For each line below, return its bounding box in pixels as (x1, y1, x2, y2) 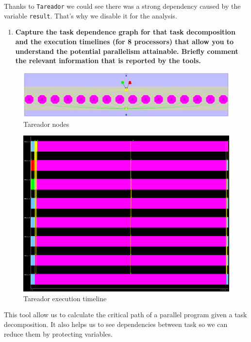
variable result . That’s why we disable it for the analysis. (4, 10, 177, 20)
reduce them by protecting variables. (4, 328, 113, 339)
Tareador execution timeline (23, 293, 107, 303)
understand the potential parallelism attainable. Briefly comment (15, 46, 238, 56)
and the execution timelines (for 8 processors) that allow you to (15, 36, 234, 46)
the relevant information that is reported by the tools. (15, 55, 201, 66)
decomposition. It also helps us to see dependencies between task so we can (4, 319, 228, 329)
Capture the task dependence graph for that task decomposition (15, 27, 235, 37)
